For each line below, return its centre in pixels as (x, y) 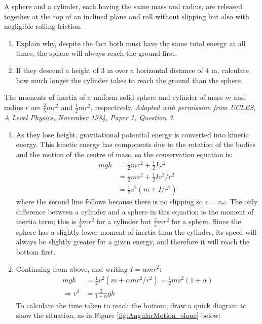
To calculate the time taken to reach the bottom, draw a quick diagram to (131, 305)
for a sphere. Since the (206, 221)
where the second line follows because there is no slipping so (109, 202)
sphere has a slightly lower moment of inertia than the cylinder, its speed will (136, 231)
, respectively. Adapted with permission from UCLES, (173, 107)
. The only (241, 202)
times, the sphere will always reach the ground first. (96, 53)
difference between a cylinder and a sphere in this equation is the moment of (135, 211)
